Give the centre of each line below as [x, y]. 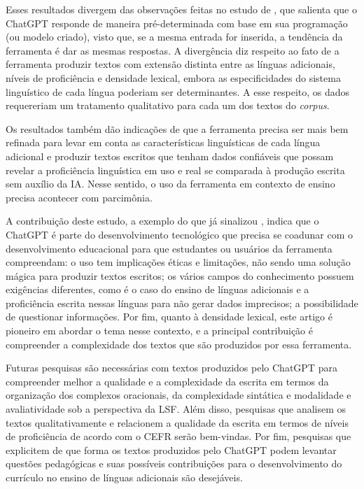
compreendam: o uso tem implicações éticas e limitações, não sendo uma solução [178, 262]
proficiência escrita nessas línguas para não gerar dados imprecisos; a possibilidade [182, 303]
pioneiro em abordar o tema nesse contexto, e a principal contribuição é [159, 331]
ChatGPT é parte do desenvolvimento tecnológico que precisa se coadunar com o [180, 234]
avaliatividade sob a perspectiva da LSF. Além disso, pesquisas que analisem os [176, 409]
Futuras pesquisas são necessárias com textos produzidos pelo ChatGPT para [171, 368]
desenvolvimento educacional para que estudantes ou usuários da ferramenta [169, 248]
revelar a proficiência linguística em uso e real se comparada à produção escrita [175, 170]
